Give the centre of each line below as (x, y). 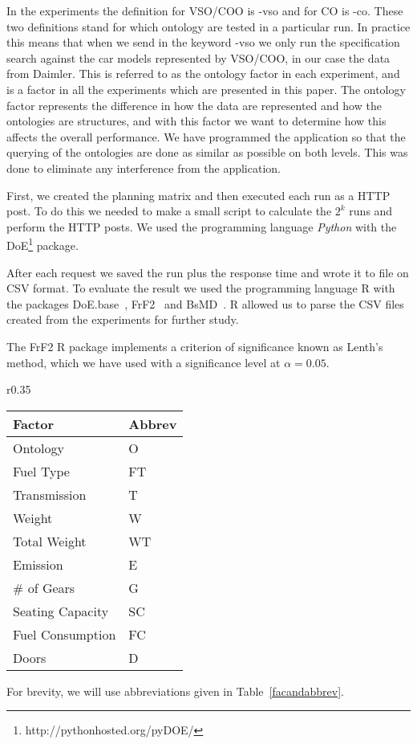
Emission (38, 564)
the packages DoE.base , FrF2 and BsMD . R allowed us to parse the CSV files (205, 303)
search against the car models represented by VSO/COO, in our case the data (198, 57)
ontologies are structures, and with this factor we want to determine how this (196, 121)
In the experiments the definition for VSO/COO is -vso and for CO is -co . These (205, 10)
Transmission (50, 494)
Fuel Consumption (65, 634)
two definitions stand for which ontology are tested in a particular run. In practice (208, 26)
